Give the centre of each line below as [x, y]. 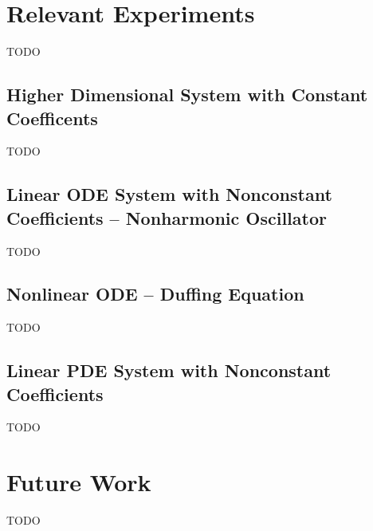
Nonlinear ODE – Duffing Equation [155, 294]
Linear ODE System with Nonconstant [169, 194]
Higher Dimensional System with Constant [187, 94]
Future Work [79, 482]
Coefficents [52, 118]
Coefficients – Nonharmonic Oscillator [167, 217]
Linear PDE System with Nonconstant [169, 370]
